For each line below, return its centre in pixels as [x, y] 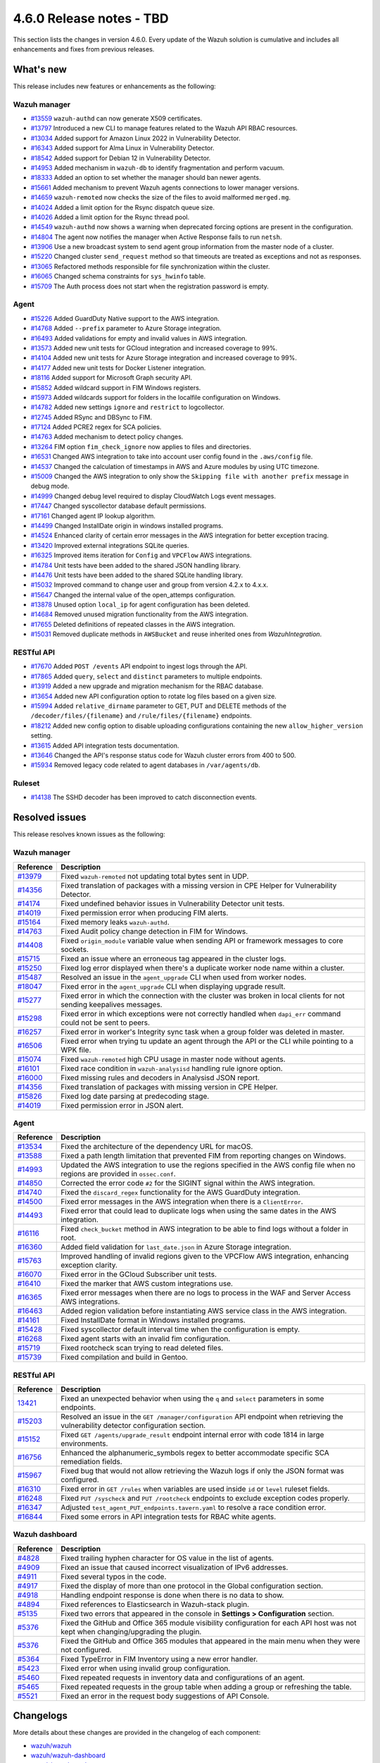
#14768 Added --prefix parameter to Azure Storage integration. [126, 329]
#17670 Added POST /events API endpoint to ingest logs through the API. [139, 666]
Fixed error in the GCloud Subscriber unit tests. [139, 1274]
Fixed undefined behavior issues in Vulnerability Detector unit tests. [173, 903]
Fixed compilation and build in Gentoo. [124, 1358]
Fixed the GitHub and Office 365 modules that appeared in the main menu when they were [210, 1641]
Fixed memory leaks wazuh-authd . [115, 922]
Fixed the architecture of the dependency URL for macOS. [157, 1147]
